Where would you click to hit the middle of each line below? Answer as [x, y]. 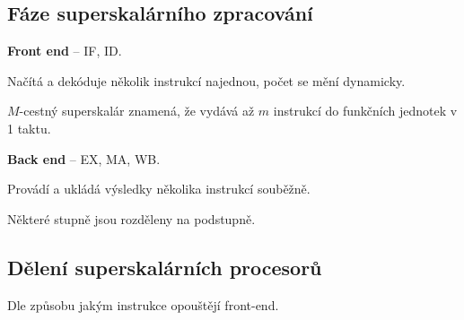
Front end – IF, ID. [65, 51]
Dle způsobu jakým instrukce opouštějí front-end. [143, 304]
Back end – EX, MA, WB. [84, 158]
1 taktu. [29, 128]
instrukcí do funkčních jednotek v [365, 111]
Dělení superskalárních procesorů [165, 267]
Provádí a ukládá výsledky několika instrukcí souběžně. [159, 189]
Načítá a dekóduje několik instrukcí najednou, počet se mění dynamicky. [206, 80]
